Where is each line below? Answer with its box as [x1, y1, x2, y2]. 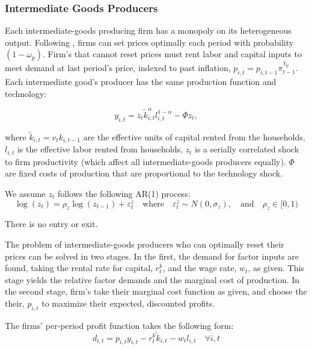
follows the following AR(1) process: [57, 187, 191, 199]
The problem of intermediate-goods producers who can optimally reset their [5, 237, 284, 250]
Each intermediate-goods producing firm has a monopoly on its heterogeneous [5, 24, 292, 37]
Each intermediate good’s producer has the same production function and [5, 75, 277, 87]
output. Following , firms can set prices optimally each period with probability [5, 36, 294, 48]
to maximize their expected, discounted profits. [41, 296, 215, 309]
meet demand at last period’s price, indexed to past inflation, [5, 61, 231, 74]
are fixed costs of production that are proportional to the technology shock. [5, 167, 283, 180]
